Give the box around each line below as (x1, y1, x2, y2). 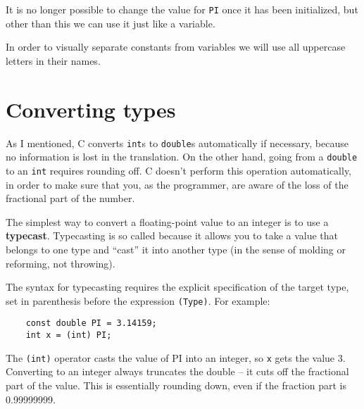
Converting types (6, 94, 176, 123)
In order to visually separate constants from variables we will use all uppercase (6, 39, 346, 54)
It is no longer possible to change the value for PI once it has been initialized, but (6, 2, 358, 16)
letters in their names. (6, 53, 101, 68)
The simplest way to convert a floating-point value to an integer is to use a (6, 214, 329, 229)
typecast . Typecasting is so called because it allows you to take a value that (6, 228, 339, 243)
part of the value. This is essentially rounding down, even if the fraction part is (6, 377, 346, 392)
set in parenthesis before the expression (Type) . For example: (6, 293, 270, 308)
